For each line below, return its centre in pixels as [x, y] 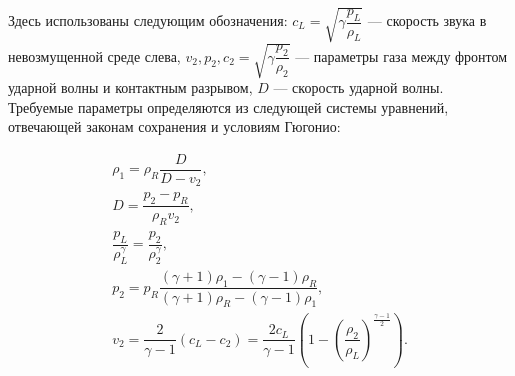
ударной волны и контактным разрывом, [130, 87]
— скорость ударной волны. [358, 87]
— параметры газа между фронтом [401, 55]
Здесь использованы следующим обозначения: [148, 20]
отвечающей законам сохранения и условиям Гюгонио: [174, 126]
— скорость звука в [427, 20]
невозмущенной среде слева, [94, 55]
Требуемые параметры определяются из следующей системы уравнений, [228, 106]
